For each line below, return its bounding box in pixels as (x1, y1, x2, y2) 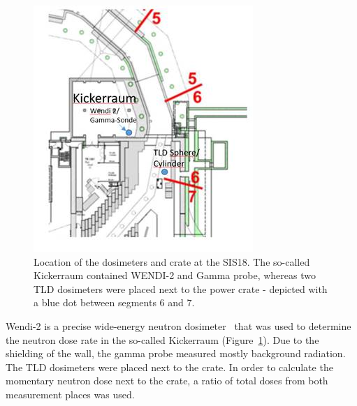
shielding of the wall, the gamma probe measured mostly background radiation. (6, 346, 346, 361)
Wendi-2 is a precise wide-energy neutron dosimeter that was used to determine (6, 318, 351, 333)
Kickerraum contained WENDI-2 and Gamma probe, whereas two (34, 268, 316, 283)
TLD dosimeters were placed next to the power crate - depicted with (34, 281, 328, 296)
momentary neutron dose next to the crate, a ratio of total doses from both (6, 373, 328, 388)
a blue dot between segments (34, 295, 156, 310)
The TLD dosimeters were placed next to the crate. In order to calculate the (6, 359, 333, 374)
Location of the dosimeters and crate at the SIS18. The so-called (34, 254, 310, 269)
